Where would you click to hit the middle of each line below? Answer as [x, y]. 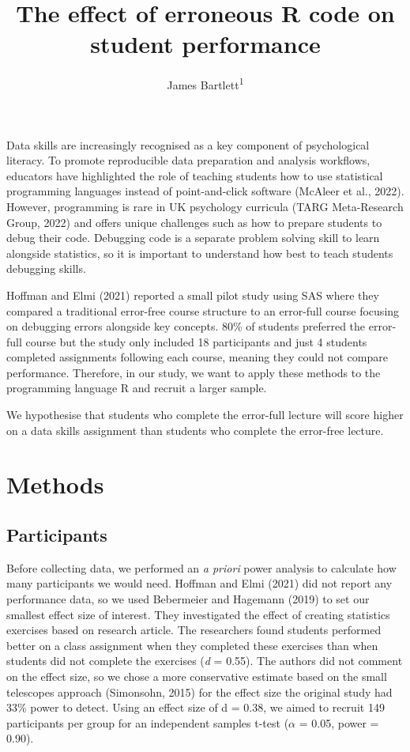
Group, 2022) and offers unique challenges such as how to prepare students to [194, 222]
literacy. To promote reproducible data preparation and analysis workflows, [188, 160]
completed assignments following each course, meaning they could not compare [197, 357]
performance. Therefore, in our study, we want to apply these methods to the [194, 372]
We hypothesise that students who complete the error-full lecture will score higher [205, 415]
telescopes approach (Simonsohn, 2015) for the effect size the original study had [199, 692]
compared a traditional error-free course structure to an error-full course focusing [203, 310]
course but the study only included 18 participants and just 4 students [196, 341]
